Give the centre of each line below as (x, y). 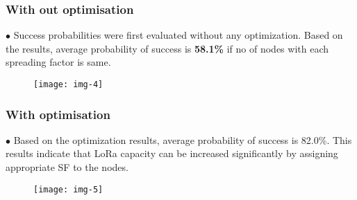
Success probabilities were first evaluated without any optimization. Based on (178, 35)
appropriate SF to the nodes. (67, 167)
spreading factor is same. (58, 62)
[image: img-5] (68, 189)
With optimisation (58, 114)
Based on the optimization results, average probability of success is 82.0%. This (183, 139)
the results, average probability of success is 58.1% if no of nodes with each (167, 48)
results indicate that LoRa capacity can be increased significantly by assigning (172, 153)
